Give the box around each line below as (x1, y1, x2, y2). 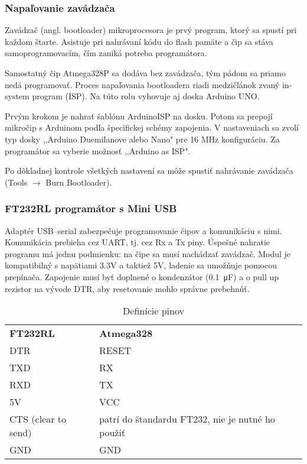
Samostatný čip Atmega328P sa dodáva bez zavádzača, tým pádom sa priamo (5, 67, 286, 79)
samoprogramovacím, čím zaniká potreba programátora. (5, 47, 207, 59)
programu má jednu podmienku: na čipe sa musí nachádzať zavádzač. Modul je (5, 247, 291, 259)
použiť (99, 426, 126, 440)
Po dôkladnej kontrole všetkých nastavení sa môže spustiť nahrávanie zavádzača (5, 164, 293, 177)
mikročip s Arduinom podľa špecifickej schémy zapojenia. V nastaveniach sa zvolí (5, 121, 299, 134)
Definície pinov (123, 304, 184, 318)
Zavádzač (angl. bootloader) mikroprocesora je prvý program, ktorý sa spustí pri (5, 24, 297, 36)
